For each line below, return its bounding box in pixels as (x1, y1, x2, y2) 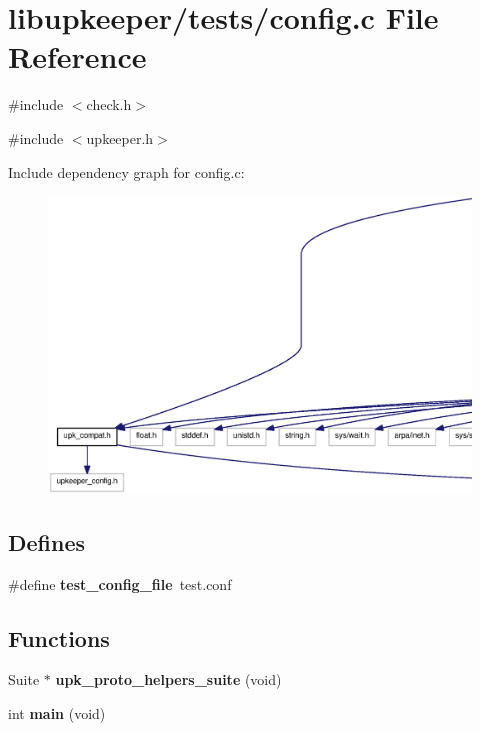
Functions (8, 622, 110, 653)
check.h (86, 94, 132, 115)
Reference (8, 36, 147, 77)
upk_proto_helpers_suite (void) (55, 669, 282, 690)
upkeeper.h (86, 127, 154, 148)
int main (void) (8, 702, 106, 723)
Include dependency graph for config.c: (8, 161, 245, 182)
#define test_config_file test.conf (8, 573, 232, 594)
